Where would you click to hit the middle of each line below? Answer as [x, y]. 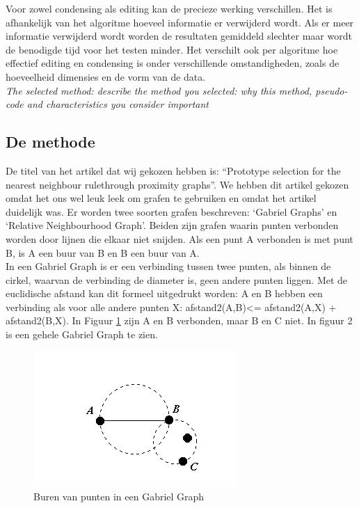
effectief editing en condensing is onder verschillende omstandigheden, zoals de [173, 63]
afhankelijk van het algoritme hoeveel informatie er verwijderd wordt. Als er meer [180, 22]
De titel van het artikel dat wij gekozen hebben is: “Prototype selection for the [173, 170]
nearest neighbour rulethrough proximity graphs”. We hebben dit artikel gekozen [177, 184]
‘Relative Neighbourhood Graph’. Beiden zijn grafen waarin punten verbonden [172, 225]
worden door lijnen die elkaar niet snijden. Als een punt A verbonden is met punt [179, 238]
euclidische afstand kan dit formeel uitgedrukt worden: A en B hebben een [164, 293]
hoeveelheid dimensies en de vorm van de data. [106, 76]
